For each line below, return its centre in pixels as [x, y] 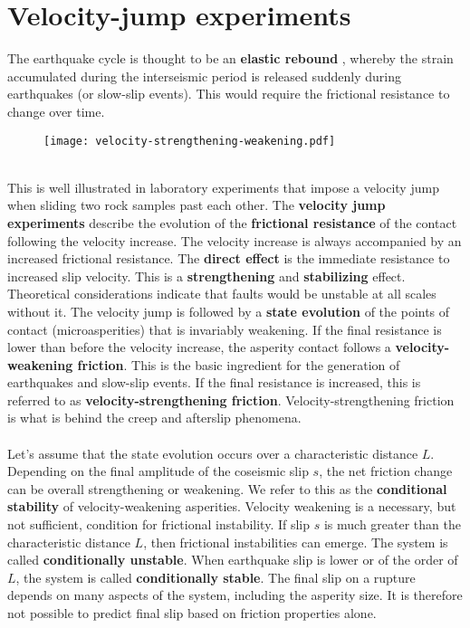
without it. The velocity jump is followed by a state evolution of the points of [229, 311]
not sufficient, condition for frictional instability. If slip [159, 524]
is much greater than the [392, 524]
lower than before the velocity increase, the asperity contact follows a [199, 347]
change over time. [56, 111]
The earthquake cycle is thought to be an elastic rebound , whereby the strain [230, 58]
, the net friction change [386, 471]
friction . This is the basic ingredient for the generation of [239, 364]
